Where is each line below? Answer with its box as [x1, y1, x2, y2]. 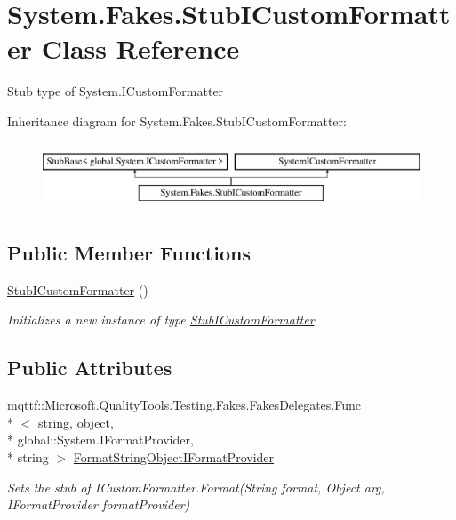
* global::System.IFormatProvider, [7, 430, 194, 449]
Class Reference [41, 30, 240, 67]
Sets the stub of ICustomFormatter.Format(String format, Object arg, [7, 477, 385, 496]
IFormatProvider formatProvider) [7, 495, 190, 514]
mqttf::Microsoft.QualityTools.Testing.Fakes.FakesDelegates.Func [7, 396, 361, 414]
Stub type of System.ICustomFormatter [7, 82, 224, 100]
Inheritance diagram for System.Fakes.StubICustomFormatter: [7, 111, 347, 130]
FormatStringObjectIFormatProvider [73, 448, 275, 467]
